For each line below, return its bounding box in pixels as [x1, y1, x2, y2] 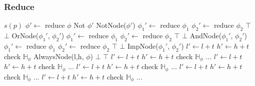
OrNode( [11, 30, 39, 41]
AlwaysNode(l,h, [33, 51, 84, 61]
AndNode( [189, 30, 222, 41]
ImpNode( [127, 40, 158, 51]
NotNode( [96, 20, 126, 30]
